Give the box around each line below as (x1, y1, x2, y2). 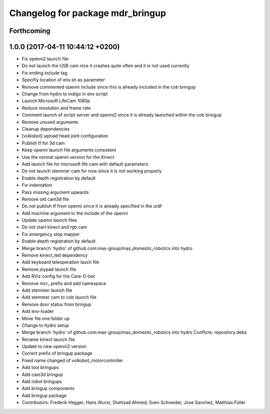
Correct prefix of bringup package (21, 350, 92, 356)
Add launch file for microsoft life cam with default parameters (21, 161, 148, 167)
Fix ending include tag (21, 70, 67, 76)
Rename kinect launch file (21, 336, 75, 342)
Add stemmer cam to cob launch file (21, 294, 97, 300)
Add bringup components (21, 385, 74, 391)
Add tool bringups (21, 364, 59, 370)
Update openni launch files (21, 217, 77, 223)
